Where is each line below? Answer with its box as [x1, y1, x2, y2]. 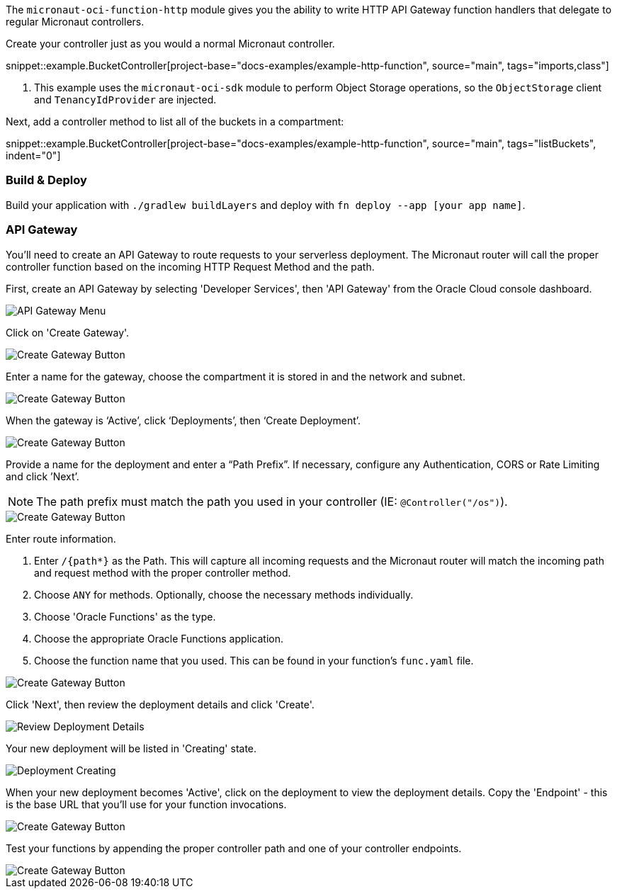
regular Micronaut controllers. [6, 16, 145, 28]
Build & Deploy [6, 173, 87, 188]
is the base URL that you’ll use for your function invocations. [6, 798, 287, 810]
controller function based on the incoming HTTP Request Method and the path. [6, 260, 375, 273]
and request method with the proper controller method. [34, 566, 291, 579]
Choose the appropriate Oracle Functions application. [34, 632, 284, 645]
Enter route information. [6, 532, 116, 545]
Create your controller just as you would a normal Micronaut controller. [6, 38, 335, 50]
